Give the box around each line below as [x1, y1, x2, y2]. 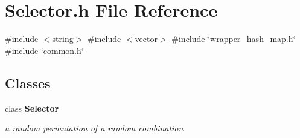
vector [135, 32, 158, 45]
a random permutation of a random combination [5, 122, 184, 134]
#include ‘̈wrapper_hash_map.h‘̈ [171, 32, 296, 45]
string [52, 32, 74, 45]
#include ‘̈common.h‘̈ [5, 44, 84, 56]
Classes [5, 73, 51, 92]
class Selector [5, 101, 59, 114]
